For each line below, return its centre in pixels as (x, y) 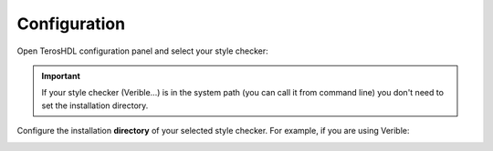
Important (61, 75)
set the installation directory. (95, 106)
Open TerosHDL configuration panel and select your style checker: (142, 51)
